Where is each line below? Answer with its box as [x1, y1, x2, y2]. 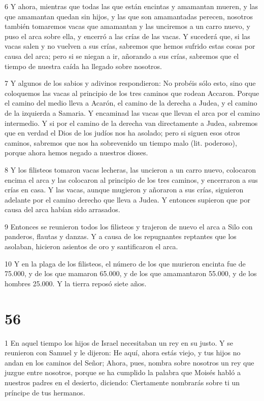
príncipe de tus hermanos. [5, 387, 85, 397]
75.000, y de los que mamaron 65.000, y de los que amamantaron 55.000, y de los [5, 268, 257, 279]
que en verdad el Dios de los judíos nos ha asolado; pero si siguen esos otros [5, 127, 240, 138]
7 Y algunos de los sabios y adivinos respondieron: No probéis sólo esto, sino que [5, 78, 256, 88]
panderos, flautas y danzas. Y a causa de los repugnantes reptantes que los [5, 231, 237, 242]
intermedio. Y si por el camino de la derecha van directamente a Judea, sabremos [5, 117, 258, 128]
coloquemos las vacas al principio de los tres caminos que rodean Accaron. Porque [5, 87, 259, 98]
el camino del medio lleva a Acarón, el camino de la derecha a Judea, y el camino [5, 97, 257, 108]
